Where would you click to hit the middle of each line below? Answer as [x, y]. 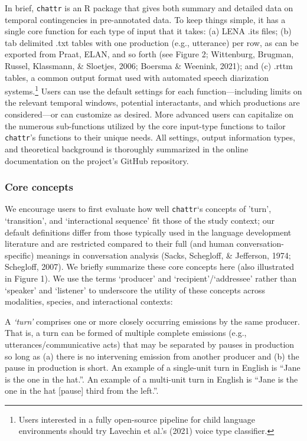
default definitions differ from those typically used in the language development [148, 232]
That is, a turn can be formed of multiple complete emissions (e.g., [126, 333]
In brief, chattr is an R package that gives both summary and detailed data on [149, 8]
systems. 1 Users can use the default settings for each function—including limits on [153, 90]
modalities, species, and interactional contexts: [89, 301]
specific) [19, 255]
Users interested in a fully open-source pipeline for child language [137, 419]
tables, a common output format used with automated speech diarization [137, 77]
